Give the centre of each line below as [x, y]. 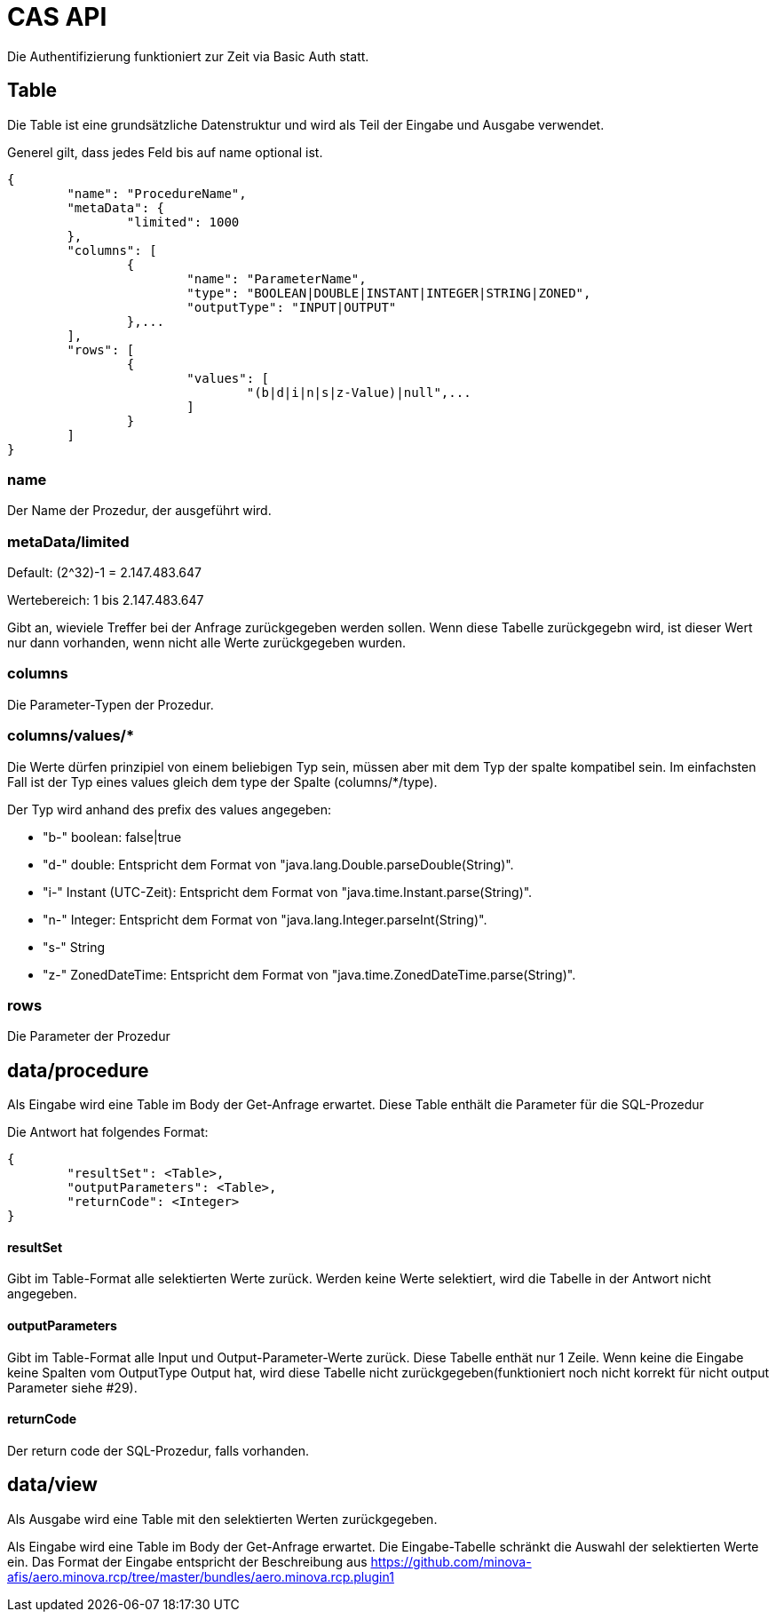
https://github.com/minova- [451, 1561]
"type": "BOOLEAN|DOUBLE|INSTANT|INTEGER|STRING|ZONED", [389, 293]
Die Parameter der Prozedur [89, 1036]
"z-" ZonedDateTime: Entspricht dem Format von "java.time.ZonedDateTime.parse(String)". [309, 974]
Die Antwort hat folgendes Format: [108, 1132]
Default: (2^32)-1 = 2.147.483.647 [104, 573]
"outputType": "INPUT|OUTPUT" [292, 307]
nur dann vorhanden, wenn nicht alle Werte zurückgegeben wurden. [207, 643]
